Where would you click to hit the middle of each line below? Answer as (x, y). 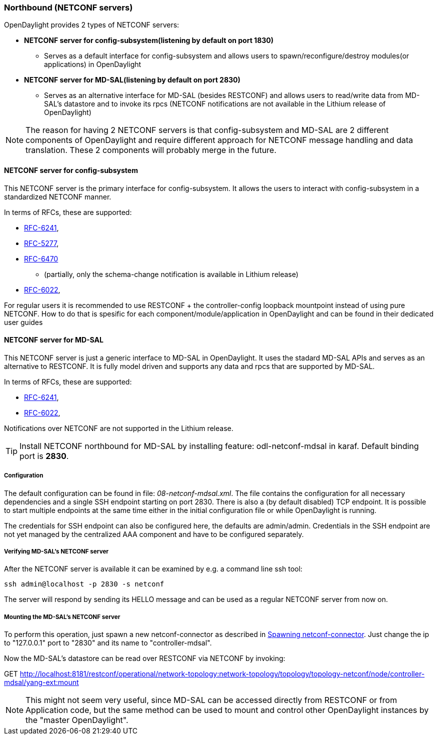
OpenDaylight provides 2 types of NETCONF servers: (92, 25)
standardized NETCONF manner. (58, 196)
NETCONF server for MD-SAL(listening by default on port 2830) (132, 80)
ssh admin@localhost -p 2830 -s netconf (84, 584)
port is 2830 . (44, 456)
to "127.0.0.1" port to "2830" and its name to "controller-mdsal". (108, 643)
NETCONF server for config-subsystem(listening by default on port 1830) (149, 40)
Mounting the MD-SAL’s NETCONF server (62, 617)
